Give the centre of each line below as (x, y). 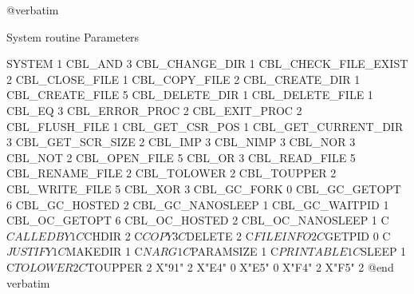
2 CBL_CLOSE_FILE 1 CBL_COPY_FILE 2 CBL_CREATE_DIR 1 (183, 79)
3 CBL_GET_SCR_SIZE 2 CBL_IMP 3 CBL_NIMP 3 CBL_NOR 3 (181, 142)
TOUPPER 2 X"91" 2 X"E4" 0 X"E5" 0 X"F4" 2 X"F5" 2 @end (240, 266)
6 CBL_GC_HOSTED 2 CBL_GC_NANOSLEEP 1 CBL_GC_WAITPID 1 (198, 204)
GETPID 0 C (358, 235)
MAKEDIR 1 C (104, 251)
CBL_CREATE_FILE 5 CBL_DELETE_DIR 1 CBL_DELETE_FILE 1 (190, 95)
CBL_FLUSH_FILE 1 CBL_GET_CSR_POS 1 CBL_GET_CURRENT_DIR (205, 126)
